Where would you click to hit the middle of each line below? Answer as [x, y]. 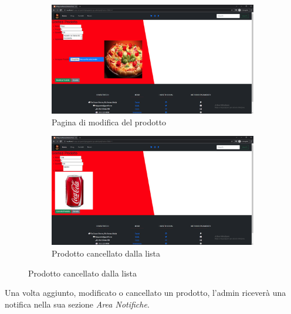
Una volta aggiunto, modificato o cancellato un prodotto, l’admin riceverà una [145, 293]
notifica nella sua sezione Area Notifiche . [77, 304]
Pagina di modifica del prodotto [109, 122]
